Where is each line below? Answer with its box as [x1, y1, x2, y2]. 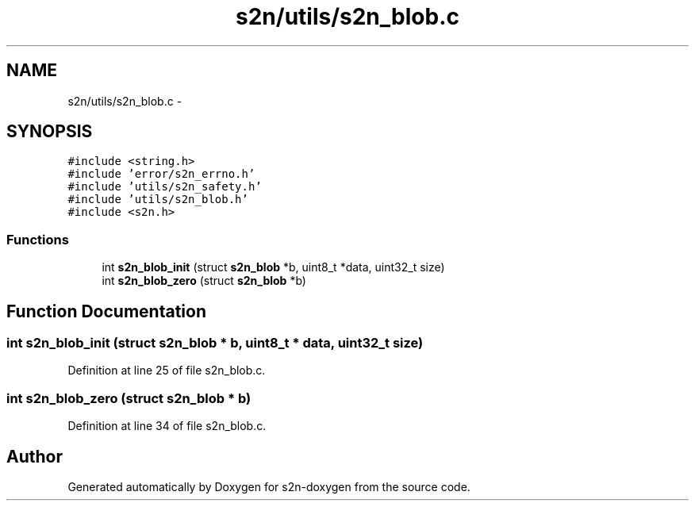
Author [6, 446, 63, 467]
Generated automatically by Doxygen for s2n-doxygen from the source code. [67, 480, 470, 494]
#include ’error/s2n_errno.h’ [67, 167, 255, 181]
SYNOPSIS [6, 121, 93, 142]
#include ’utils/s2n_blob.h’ [67, 193, 248, 206]
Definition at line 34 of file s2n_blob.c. [67, 419, 267, 433]
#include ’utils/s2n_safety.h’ [67, 180, 262, 194]
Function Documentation [6, 301, 206, 321]
